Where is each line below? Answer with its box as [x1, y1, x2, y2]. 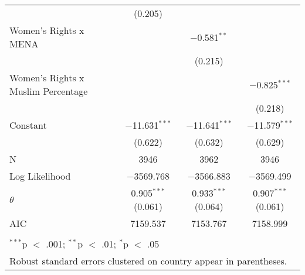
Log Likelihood [9, 169, 71, 183]
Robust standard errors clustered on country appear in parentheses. [9, 254, 287, 267]
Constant [9, 118, 47, 132]
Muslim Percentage [9, 84, 88, 98]
